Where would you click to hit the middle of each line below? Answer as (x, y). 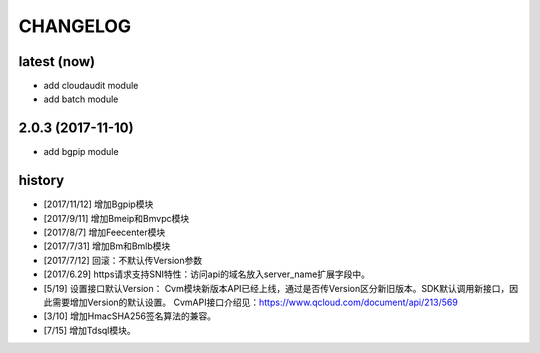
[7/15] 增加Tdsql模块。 (89, 330)
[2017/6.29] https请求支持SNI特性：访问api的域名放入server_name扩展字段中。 (206, 274)
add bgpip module (81, 152)
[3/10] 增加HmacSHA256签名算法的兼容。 (130, 316)
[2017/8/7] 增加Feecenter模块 (104, 232)
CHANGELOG (75, 26)
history (41, 180)
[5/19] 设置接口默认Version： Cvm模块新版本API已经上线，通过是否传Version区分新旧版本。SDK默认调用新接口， (276, 288)
